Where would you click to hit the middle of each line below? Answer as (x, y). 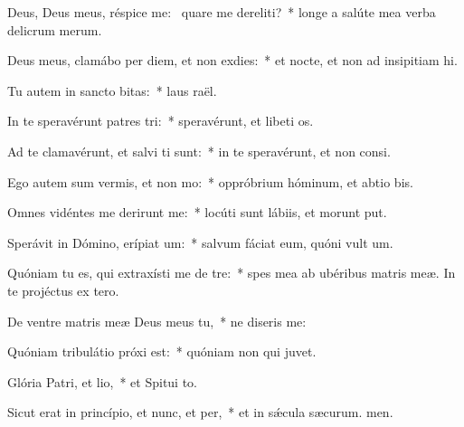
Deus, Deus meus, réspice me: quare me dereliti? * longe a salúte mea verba (222, 12)
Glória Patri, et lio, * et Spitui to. (103, 381)
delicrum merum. (55, 29)
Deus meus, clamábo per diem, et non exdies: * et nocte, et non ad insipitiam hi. (232, 60)
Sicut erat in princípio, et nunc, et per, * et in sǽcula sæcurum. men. (200, 412)
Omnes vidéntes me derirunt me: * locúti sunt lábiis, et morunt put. (197, 212)
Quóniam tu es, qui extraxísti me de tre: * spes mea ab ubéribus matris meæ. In (232, 273)
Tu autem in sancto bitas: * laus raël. (112, 90)
